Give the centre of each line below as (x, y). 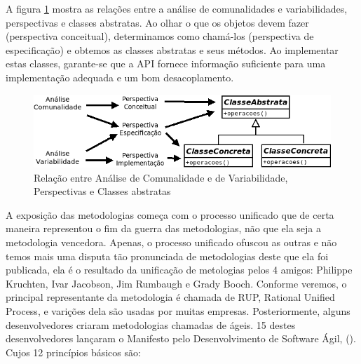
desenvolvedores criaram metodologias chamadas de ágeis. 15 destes (151, 324)
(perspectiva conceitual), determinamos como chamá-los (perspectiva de (160, 36)
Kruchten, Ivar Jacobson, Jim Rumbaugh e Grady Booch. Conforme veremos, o (176, 283)
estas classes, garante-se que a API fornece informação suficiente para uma (166, 63)
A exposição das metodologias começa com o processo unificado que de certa (170, 214)
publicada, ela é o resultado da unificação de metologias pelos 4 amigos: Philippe (179, 270)
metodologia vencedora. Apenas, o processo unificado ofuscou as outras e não (171, 242)
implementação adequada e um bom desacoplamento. (120, 77)
